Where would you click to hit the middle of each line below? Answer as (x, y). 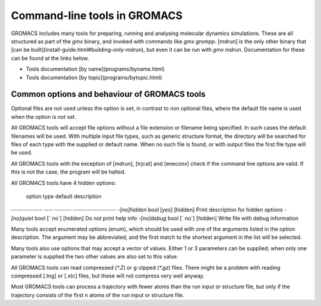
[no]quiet (22, 218)
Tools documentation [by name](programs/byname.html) (95, 69)
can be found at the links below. (50, 58)
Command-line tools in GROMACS (97, 15)
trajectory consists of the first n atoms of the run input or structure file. (97, 295)
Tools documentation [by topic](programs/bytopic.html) (94, 77)
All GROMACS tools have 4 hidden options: (64, 183)
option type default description (64, 196)
